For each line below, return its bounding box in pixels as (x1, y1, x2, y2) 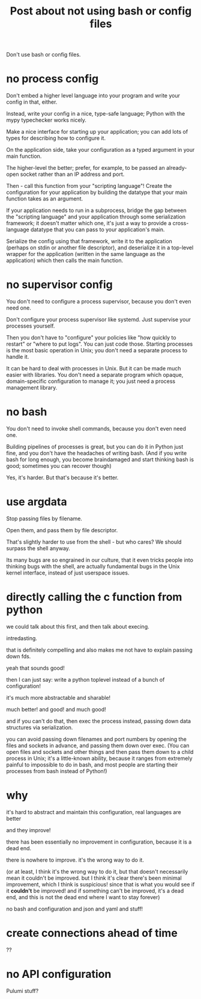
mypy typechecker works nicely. (6, 116, 87, 124)
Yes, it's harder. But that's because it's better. (6, 474, 119, 481)
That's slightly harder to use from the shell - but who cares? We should (6, 538, 182, 546)
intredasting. (6, 634, 38, 642)
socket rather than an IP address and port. (20, 170, 125, 178)
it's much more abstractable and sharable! (6, 694, 111, 701)
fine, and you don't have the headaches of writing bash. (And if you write (6, 450, 187, 456)
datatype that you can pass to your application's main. (30, 226, 165, 233)
